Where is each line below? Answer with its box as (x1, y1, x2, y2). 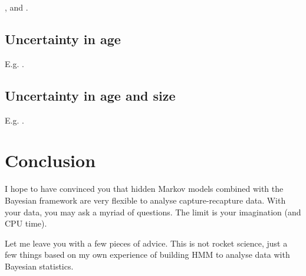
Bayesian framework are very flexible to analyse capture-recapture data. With (5, 194, 286, 206)
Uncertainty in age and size (5, 86, 176, 104)
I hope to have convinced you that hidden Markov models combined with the (5, 182, 284, 195)
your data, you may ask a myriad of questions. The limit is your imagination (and (5, 205, 301, 218)
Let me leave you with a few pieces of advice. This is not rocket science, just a (5, 237, 288, 249)
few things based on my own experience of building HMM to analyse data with (5, 248, 290, 261)
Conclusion (5, 148, 96, 172)
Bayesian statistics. (5, 260, 74, 272)
